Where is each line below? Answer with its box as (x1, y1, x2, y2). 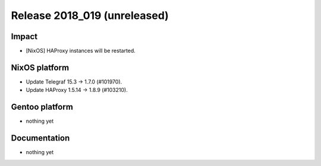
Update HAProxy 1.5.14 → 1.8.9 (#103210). (26, 87, 128, 94)
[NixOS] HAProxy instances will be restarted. (26, 47, 136, 55)
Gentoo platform (11, 102, 74, 112)
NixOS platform (11, 62, 70, 72)
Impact (11, 31, 38, 41)
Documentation (11, 133, 70, 143)
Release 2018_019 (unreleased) (11, 9, 169, 22)
